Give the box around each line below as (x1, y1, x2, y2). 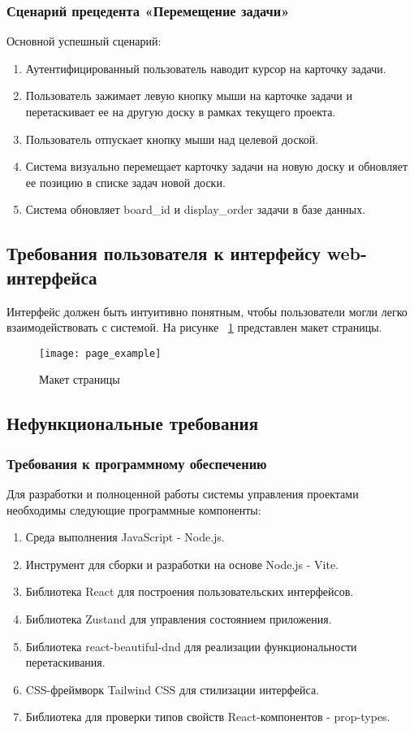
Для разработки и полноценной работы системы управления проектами (6, 485, 359, 502)
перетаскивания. (25, 654, 106, 671)
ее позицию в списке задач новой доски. (25, 173, 226, 190)
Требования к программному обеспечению (6, 453, 267, 473)
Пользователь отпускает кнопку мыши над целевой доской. (25, 130, 319, 147)
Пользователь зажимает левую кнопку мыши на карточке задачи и (25, 87, 352, 104)
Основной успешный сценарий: (6, 33, 162, 50)
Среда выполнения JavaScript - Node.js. (25, 528, 225, 545)
